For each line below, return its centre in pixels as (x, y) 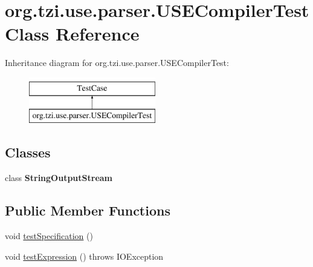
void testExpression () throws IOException (84, 256)
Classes (28, 152)
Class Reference (72, 34)
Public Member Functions (88, 210)
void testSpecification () (49, 236)
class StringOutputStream (59, 178)
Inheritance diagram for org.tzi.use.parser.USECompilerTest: (117, 63)
